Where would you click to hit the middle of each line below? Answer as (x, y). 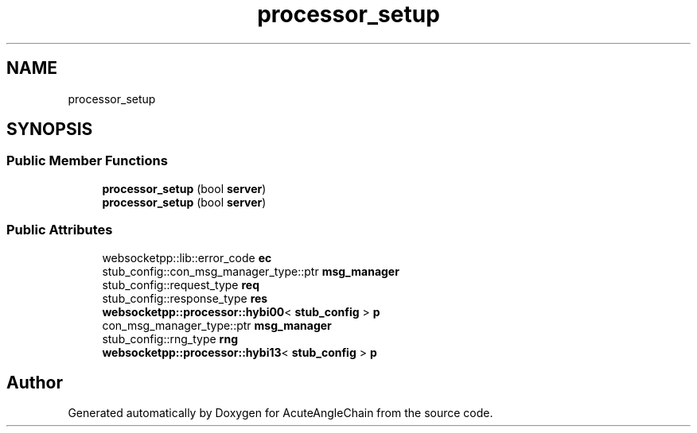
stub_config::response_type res (185, 298)
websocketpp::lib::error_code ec (187, 257)
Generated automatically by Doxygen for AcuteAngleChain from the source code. (280, 413)
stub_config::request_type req (181, 284)
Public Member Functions (87, 161)
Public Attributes (60, 230)
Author (35, 382)
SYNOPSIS (50, 130)
